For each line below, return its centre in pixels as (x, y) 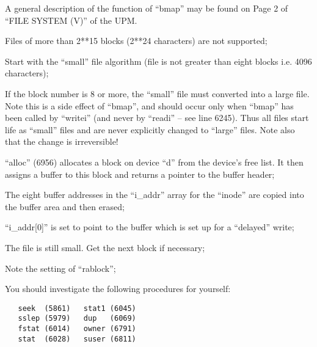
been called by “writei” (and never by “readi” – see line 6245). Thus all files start (157, 118)
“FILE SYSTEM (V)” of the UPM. (71, 20)
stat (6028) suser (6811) (77, 339)
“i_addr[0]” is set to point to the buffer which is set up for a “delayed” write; (150, 227)
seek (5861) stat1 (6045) (77, 308)
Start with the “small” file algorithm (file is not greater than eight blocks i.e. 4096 (158, 61)
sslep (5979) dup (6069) (77, 319)
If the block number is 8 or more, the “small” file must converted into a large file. (157, 93)
